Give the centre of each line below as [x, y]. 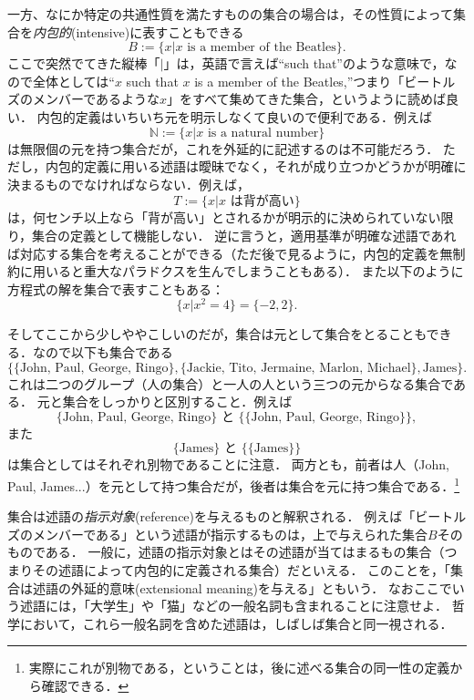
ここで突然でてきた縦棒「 [84, 63]
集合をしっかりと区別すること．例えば [177, 401]
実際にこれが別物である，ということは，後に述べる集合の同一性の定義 [239, 668]
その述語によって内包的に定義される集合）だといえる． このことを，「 [242, 569]
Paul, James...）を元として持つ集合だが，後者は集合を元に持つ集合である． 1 [234, 484]
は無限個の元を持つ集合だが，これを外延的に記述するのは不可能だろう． [223, 148]
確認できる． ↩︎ [85, 685]
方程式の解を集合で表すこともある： [116, 288]
